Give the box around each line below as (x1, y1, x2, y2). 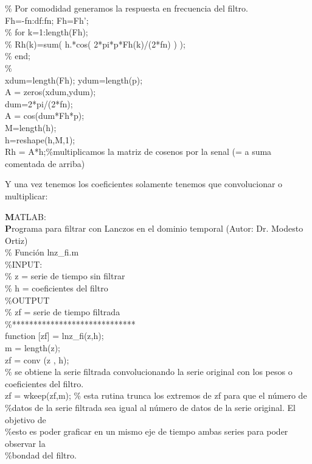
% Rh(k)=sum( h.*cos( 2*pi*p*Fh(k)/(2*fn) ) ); (5, 37, 185, 50)
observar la (5, 437, 46, 449)
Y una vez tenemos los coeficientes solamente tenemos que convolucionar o (5, 177, 283, 190)
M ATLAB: (5, 210, 46, 223)
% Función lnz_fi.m (5, 246, 79, 259)
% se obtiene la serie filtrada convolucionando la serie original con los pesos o (5, 365, 293, 378)
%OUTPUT (5, 293, 50, 306)
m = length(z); (5, 341, 60, 354)
